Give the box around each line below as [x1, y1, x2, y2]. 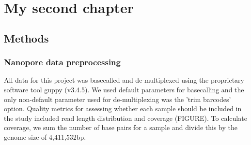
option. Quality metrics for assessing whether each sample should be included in [4, 103, 242, 114]
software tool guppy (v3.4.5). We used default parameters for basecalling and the [4, 84, 244, 94]
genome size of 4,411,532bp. [4, 131, 86, 142]
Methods [4, 30, 49, 45]
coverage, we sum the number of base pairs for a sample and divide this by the [4, 122, 237, 132]
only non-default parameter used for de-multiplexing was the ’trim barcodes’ [4, 94, 231, 104]
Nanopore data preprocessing [4, 56, 121, 68]
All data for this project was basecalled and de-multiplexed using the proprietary [4, 75, 244, 85]
